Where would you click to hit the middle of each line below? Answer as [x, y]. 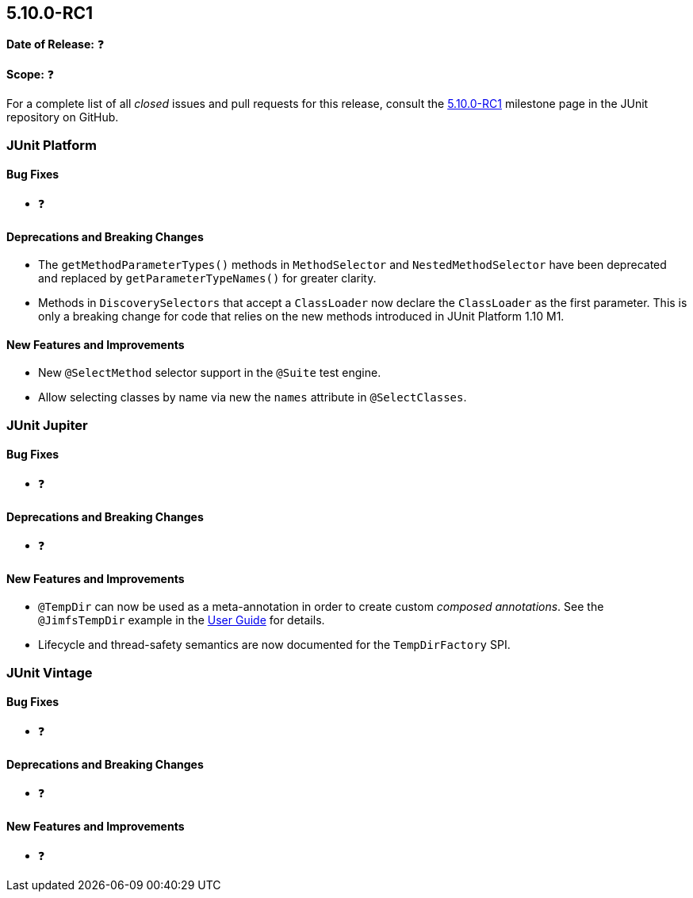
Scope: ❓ [31, 75]
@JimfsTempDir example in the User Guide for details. [182, 620]
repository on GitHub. [63, 117]
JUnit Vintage [50, 672]
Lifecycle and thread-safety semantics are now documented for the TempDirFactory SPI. [274, 645]
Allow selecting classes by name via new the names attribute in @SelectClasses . [253, 397]
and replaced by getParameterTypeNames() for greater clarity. [207, 278]
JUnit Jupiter [47, 425]
